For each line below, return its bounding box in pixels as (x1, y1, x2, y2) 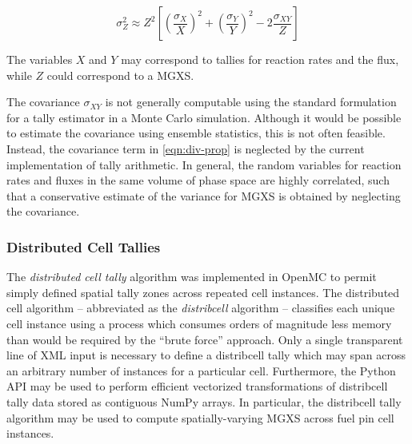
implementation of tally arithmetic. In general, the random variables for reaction (6, 156, 402, 172)
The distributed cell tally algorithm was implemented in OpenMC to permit (6, 268, 377, 285)
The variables (6, 51, 73, 67)
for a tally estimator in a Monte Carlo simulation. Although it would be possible (6, 109, 402, 125)
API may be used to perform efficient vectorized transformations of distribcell (6, 378, 388, 394)
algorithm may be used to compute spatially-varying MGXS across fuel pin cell (6, 409, 394, 426)
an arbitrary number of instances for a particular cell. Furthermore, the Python (6, 362, 396, 379)
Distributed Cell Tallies (6, 236, 161, 256)
